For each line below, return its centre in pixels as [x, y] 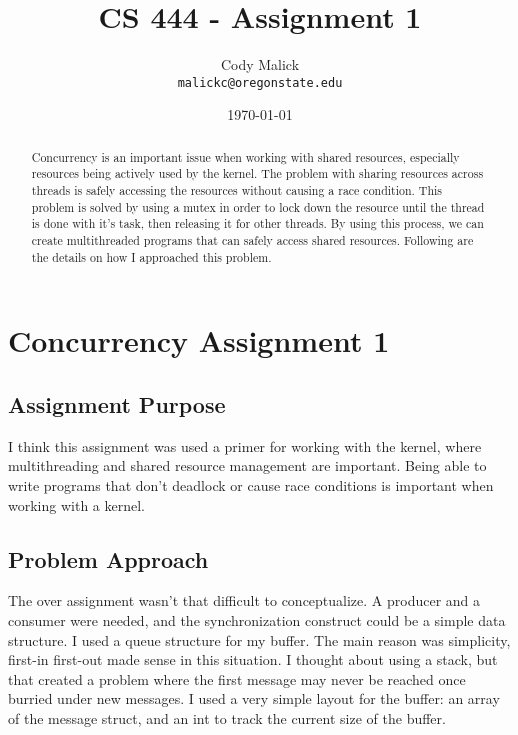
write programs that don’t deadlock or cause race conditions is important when [251, 484]
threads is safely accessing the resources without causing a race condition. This [237, 190]
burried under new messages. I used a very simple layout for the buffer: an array [254, 698]
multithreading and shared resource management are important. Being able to [247, 465]
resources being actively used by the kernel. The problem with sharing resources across [257, 173]
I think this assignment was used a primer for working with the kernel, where [245, 445]
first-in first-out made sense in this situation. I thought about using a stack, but [253, 659]
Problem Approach [108, 558]
